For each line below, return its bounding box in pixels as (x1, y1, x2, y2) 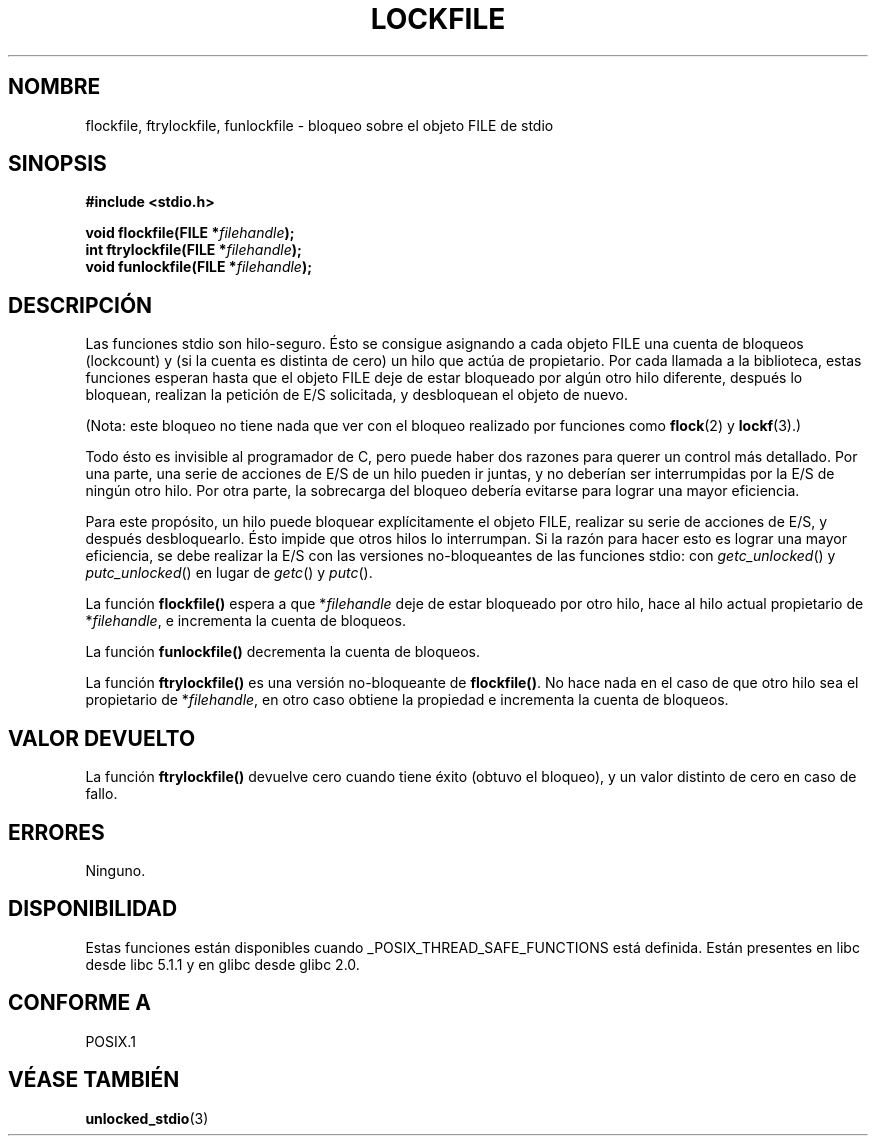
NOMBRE (8, 74, 101, 100)
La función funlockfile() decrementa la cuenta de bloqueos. (85, 643, 480, 661)
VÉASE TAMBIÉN (8, 1067, 180, 1093)
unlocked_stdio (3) (85, 1109, 209, 1127)
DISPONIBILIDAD (8, 896, 178, 922)
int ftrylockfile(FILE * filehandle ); (85, 241, 302, 259)
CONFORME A (8, 990, 151, 1016)
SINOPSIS (8, 151, 107, 177)
